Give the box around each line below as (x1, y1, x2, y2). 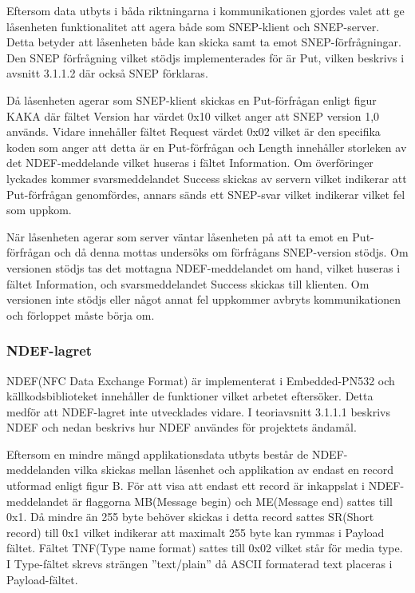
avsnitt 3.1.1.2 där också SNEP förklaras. (6, 65, 208, 82)
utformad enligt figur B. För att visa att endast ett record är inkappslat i (6, 477, 365, 494)
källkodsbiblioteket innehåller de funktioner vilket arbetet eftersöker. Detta (6, 388, 373, 404)
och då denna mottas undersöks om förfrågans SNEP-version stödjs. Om (53, 244, 409, 261)
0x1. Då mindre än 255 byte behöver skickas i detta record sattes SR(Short (6, 508, 374, 525)
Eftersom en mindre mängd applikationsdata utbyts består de (6, 445, 309, 462)
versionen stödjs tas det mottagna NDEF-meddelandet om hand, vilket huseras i (6, 259, 401, 276)
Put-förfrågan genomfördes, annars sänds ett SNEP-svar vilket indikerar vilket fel (6, 185, 405, 202)
